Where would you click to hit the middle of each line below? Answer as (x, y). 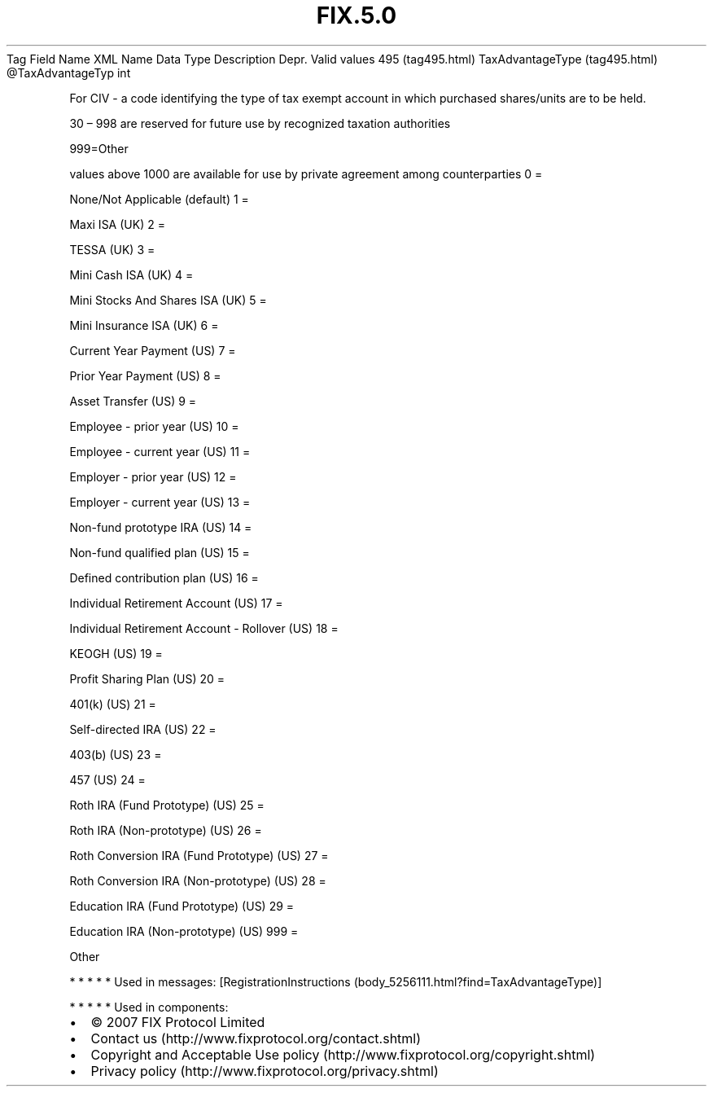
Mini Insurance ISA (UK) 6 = (144, 325)
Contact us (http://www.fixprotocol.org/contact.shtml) (256, 1038)
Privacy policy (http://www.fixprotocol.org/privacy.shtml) (265, 1071)
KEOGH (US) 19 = (116, 653)
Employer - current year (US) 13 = (160, 502)
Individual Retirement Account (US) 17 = (176, 603)
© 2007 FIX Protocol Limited (178, 1022)
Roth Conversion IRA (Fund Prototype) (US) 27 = (199, 855)
